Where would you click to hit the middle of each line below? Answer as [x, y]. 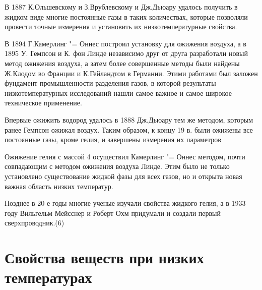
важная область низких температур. [59, 186]
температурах [48, 277]
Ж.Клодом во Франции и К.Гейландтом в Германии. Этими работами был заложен [131, 73]
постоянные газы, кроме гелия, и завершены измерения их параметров [113, 139]
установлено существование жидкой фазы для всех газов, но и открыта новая [123, 176]
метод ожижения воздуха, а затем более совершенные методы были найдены [122, 63]
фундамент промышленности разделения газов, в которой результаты [110, 83]
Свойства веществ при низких [104, 257]
